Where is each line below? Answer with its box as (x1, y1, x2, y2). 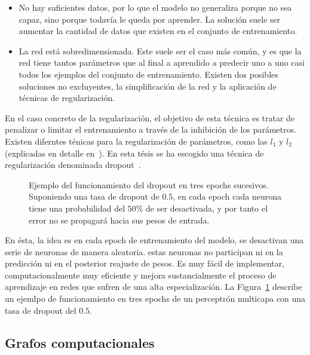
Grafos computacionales (5, 333, 155, 351)
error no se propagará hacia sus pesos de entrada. (29, 213, 210, 226)
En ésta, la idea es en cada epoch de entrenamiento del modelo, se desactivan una (5, 234, 304, 246)
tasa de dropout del (5, 304, 76, 316)
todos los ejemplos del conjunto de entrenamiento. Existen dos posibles (19, 68, 278, 80)
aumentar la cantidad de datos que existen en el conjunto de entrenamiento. (19, 25, 297, 37)
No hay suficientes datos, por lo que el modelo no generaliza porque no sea (19, 1, 292, 13)
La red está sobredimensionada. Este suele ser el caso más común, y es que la (19, 44, 302, 57)
